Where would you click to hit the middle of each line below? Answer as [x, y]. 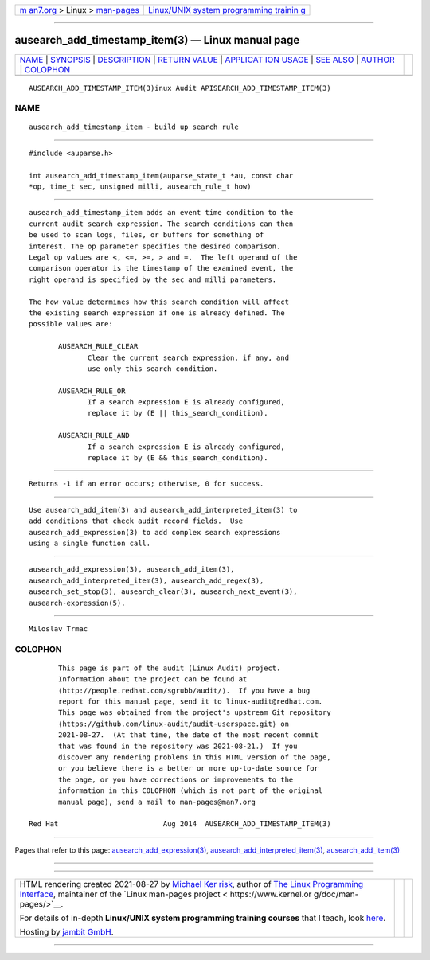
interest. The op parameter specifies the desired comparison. [155, 246]
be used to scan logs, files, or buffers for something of [147, 235]
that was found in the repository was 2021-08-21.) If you [178, 746]
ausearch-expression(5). [77, 603]
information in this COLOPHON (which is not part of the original [191, 791]
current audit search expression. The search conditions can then [161, 224]
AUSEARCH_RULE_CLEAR [98, 347]
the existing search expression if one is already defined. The [157, 313]
